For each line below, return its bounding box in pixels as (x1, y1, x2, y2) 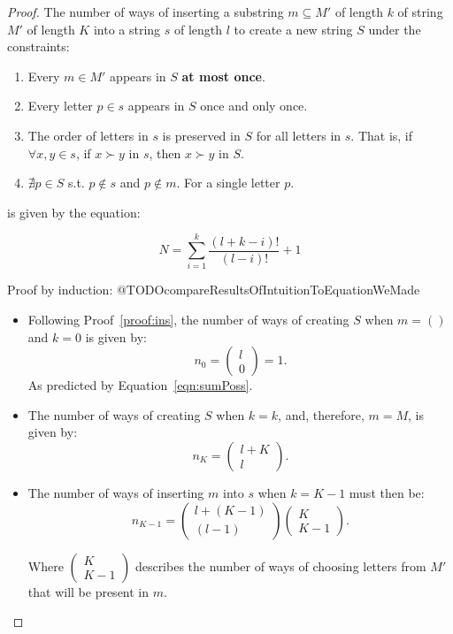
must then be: (349, 484, 425, 502)
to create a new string (234, 19, 353, 38)
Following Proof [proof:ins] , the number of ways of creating (27, 310, 349, 329)
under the (368, 19, 421, 38)
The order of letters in (27, 126, 149, 144)
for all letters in (256, 126, 342, 144)
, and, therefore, (278, 405, 365, 424)
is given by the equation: (7, 202, 141, 221)
